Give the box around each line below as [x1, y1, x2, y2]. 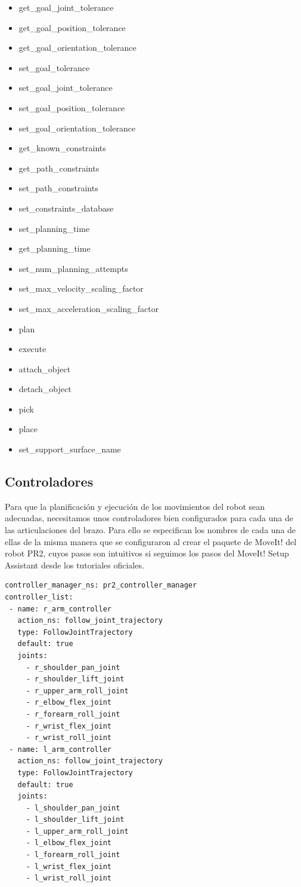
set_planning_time [18, 222, 90, 234]
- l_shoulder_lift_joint [26, 815, 125, 824]
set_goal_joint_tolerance [18, 81, 113, 94]
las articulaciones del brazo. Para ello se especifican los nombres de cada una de [5, 524, 296, 536]
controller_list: [5, 593, 73, 602]
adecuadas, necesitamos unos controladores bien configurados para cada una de [5, 512, 294, 524]
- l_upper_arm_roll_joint [26, 827, 129, 836]
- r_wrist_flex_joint [26, 721, 111, 730]
